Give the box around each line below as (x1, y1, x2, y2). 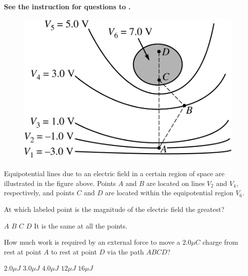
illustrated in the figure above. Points (4, 178, 116, 188)
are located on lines (146, 178, 205, 188)
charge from (202, 237, 238, 247)
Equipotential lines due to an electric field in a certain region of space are (4, 168, 225, 179)
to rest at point (51, 246, 97, 256)
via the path (107, 246, 144, 256)
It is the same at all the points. (34, 220, 127, 230)
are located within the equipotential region (105, 187, 233, 198)
